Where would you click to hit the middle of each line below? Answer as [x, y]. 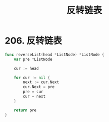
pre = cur [33, 92]
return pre [25, 110]
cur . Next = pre [39, 87]
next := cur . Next [41, 82]
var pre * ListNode [33, 59]
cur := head [26, 68]
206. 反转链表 [33, 41]
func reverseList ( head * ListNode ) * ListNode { [54, 54]
